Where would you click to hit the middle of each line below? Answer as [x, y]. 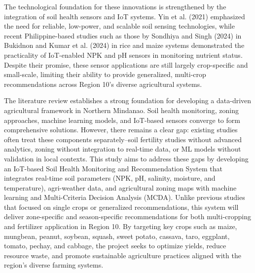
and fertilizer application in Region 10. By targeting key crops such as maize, [121, 226]
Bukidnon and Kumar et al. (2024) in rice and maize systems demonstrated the [124, 45]
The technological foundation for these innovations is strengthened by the [115, 6]
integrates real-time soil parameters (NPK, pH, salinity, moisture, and [110, 178]
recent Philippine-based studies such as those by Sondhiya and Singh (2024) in [123, 35]
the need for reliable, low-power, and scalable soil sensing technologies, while [119, 26]
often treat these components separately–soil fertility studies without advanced [123, 139]
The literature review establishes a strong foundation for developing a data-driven [128, 100]
